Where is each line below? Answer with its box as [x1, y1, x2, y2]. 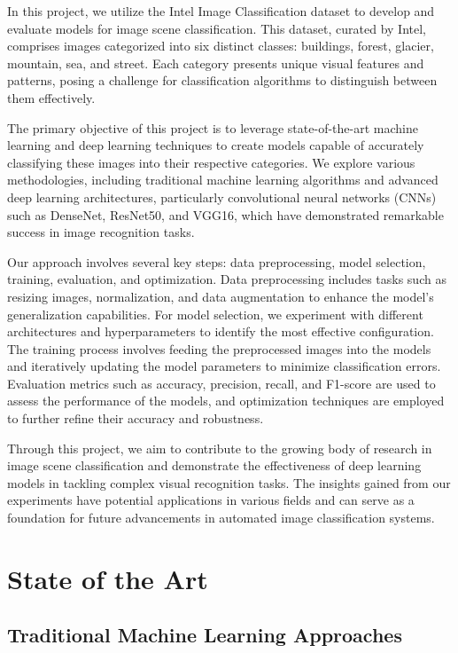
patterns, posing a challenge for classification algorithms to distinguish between [7, 71, 438, 90]
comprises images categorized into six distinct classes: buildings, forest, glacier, [7, 36, 434, 55]
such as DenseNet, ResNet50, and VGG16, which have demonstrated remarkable [7, 205, 444, 224]
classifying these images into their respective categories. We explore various [7, 153, 415, 171]
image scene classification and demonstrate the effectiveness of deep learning [7, 456, 422, 475]
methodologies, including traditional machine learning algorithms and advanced [7, 170, 439, 189]
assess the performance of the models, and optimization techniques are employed [7, 391, 445, 410]
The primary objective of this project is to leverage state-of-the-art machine [7, 118, 418, 137]
